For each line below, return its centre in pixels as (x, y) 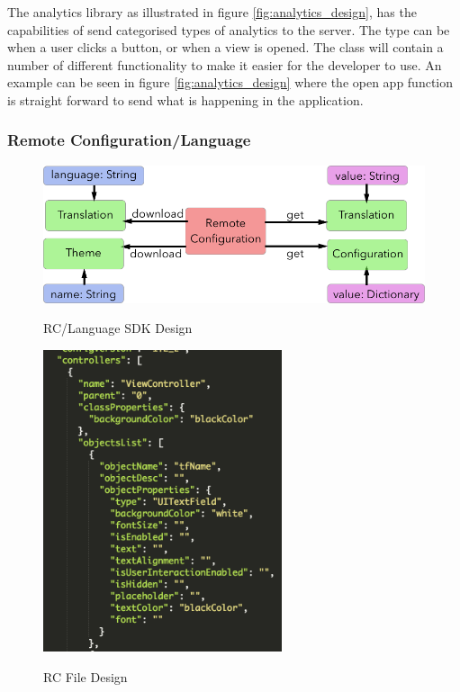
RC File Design (86, 676)
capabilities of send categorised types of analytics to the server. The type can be (229, 29)
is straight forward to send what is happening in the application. (185, 99)
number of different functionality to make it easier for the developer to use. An (225, 64)
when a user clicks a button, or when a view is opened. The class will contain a (225, 47)
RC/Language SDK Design (118, 328)
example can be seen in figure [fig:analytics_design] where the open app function (230, 82)
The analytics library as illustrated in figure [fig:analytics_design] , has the (212, 12)
